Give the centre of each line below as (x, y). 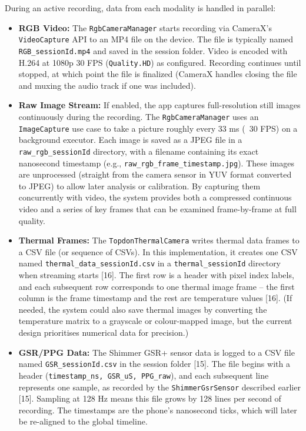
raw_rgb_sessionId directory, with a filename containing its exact (139, 151)
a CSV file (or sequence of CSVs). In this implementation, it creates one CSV (158, 251)
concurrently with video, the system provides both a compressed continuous (155, 197)
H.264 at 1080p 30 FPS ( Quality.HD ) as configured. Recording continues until (160, 62)
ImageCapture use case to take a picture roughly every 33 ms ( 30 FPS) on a (158, 128)
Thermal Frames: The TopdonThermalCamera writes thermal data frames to (159, 240)
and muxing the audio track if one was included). (107, 85)
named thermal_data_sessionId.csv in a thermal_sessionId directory (150, 263)
